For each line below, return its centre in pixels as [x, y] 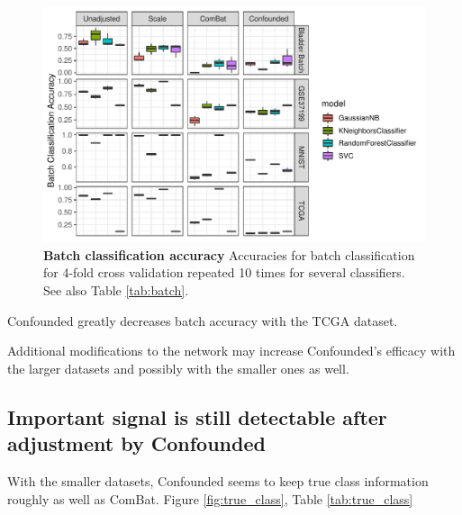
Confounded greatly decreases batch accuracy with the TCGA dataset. [203, 320]
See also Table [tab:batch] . [116, 290]
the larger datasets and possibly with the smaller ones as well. [178, 368]
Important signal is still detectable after [197, 416]
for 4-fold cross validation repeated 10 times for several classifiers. [224, 272]
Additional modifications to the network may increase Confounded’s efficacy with [231, 351]
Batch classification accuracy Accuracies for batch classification [229, 254]
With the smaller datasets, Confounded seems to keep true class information [218, 481]
